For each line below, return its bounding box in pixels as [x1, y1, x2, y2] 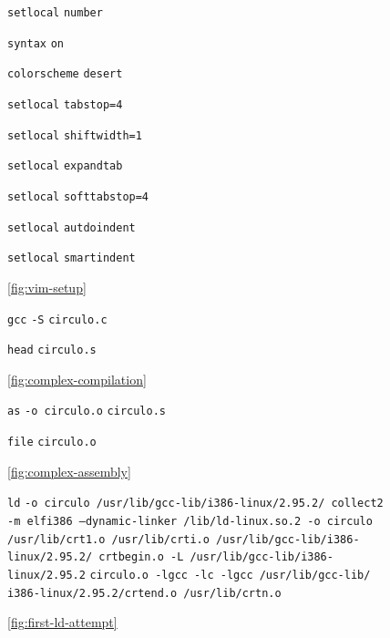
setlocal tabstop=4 [7, 98, 123, 111]
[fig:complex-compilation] [7, 369, 147, 388]
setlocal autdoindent [7, 221, 136, 234]
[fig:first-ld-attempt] [7, 612, 118, 632]
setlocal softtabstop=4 [7, 190, 149, 203]
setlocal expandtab [7, 159, 123, 173]
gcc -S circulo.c [7, 313, 108, 326]
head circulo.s [7, 344, 97, 357]
